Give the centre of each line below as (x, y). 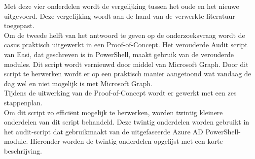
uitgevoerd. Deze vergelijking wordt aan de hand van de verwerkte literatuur (120, 16)
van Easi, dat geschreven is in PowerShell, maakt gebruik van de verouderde (119, 54)
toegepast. (19, 25)
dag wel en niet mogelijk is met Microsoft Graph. (78, 83)
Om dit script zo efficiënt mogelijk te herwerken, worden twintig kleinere (113, 112)
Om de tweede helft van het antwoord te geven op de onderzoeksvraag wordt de (125, 35)
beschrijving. (23, 150)
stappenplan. (23, 102)
